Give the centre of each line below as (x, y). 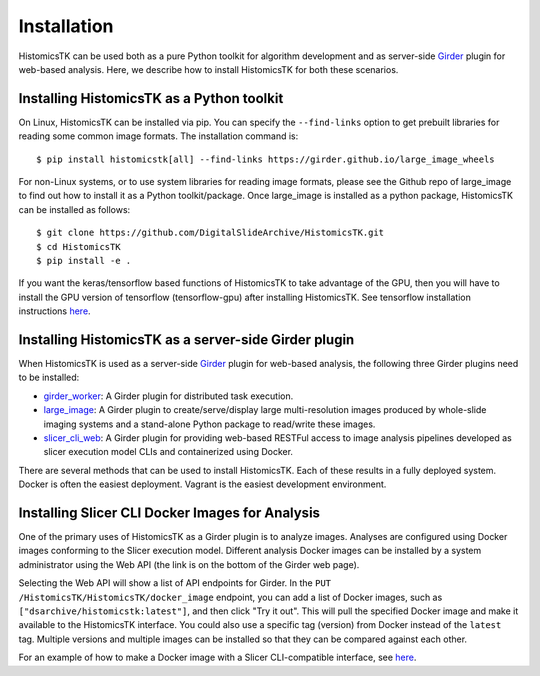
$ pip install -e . (84, 260)
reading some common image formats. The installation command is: (158, 136)
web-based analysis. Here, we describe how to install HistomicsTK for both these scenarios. (208, 69)
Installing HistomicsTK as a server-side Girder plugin (186, 339)
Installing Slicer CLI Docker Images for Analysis (169, 512)
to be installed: (49, 377)
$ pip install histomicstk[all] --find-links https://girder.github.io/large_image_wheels (265, 159)
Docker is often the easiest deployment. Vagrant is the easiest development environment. (202, 484)
